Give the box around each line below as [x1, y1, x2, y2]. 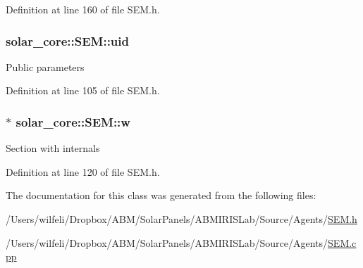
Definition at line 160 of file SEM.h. [6, 2, 160, 16]
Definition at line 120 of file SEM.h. [6, 164, 160, 179]
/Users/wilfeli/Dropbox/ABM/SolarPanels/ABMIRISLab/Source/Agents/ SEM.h [6, 212, 357, 226]
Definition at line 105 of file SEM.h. [6, 83, 160, 98]
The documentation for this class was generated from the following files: [6, 188, 316, 203]
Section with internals [6, 141, 100, 155]
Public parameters [6, 59, 85, 74]
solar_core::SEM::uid [6, 32, 129, 49]
